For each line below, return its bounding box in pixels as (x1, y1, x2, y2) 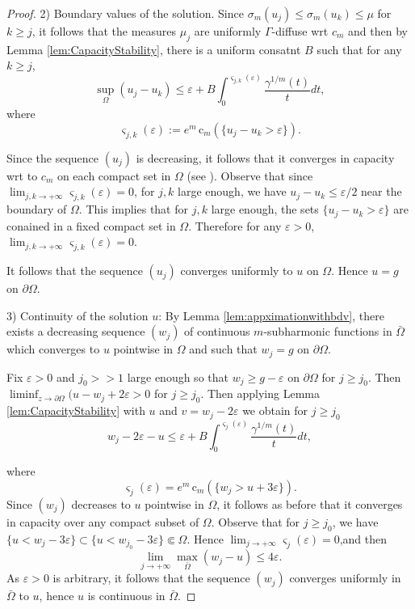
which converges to (6, 340, 100, 357)
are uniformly (194, 23, 262, 39)
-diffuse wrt (271, 23, 329, 39)
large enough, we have (178, 183, 287, 200)
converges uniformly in (289, 569, 401, 586)
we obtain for (242, 402, 308, 419)
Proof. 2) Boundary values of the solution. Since (6, 5, 244, 21)
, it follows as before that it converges (216, 495, 403, 512)
